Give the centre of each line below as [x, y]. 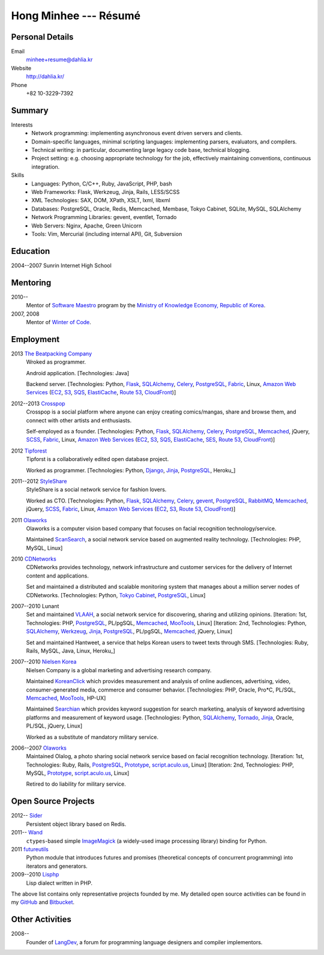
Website [21, 68]
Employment [35, 339]
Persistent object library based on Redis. [76, 824]
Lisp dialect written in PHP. [59, 883]
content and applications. [58, 576]
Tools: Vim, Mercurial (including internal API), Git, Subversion [107, 234]
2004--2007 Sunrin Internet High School [61, 265]
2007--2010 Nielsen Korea [44, 662]
